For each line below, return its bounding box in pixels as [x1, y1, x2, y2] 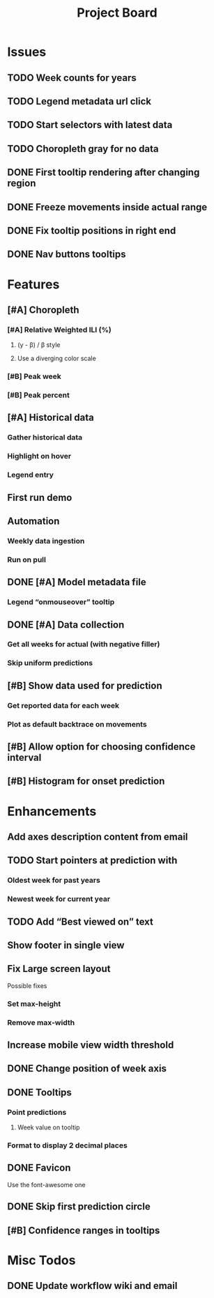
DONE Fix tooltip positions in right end [7, 224, 176, 236]
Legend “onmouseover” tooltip [7, 597, 115, 607]
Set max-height [7, 998, 61, 1008]
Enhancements [7, 803, 97, 819]
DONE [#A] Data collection [7, 619, 125, 631]
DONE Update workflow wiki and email [7, 1280, 178, 1292]
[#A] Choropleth [7, 304, 79, 316]
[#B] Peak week [7, 371, 61, 381]
